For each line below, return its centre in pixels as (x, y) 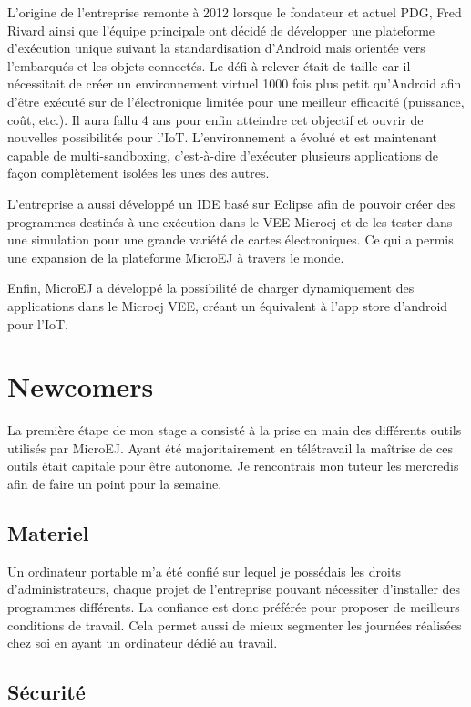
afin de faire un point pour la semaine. (115, 483)
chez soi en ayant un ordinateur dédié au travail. (143, 643)
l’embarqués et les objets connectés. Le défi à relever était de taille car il (209, 65)
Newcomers (81, 386)
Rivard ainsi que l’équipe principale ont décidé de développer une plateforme (221, 30)
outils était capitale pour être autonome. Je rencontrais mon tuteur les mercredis (233, 466)
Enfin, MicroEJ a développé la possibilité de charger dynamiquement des (211, 288)
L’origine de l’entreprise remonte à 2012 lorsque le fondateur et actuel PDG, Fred (235, 12)
